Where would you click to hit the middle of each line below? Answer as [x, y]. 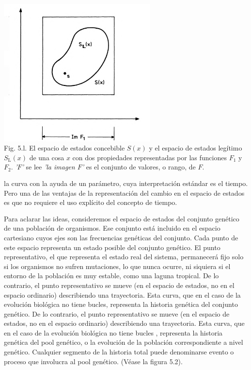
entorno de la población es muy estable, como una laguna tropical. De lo [111, 276]
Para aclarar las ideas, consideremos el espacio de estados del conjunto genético [122, 218]
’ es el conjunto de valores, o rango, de [139, 167]
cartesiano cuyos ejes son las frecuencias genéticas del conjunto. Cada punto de [121, 237]
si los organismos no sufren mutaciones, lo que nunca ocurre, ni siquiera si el [117, 266]
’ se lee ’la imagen [48, 167]
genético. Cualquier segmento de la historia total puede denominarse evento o [119, 352]
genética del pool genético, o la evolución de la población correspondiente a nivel [124, 342]
